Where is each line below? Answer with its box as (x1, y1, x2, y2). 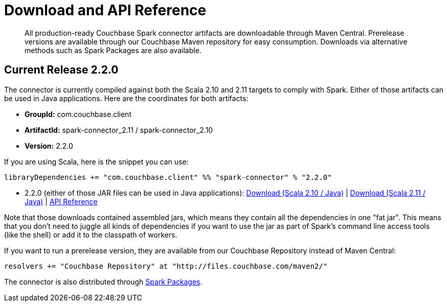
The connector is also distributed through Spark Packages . (4, 277, 203, 286)
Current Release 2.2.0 (4, 63, 119, 77)
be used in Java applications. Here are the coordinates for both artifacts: (4, 93, 249, 103)
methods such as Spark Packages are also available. (25, 45, 202, 55)
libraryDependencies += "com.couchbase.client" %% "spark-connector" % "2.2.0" (4, 173, 332, 181)
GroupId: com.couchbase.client (25, 109, 131, 119)
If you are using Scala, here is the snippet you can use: (4, 157, 189, 166)
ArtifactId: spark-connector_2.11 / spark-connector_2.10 (25, 125, 213, 134)
